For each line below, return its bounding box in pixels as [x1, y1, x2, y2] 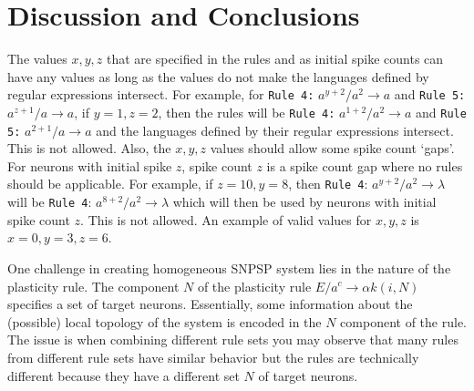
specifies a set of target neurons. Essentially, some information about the [7, 294, 413, 314]
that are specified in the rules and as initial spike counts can [106, 49, 444, 68]
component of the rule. [340, 312, 467, 331]
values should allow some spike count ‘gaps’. [210, 139, 455, 158]
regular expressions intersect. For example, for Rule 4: [7, 85, 314, 104]
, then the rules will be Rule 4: [158, 102, 335, 121]
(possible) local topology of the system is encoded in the [7, 312, 322, 331]
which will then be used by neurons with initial [172, 192, 437, 211]
